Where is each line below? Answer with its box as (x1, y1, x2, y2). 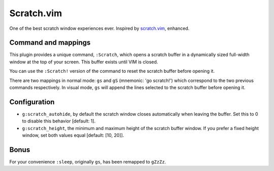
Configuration (9, 98, 55, 106)
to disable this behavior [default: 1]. (22, 118, 96, 124)
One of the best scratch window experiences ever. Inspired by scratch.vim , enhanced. (9, 25, 190, 31)
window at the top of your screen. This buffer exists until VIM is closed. (9, 59, 158, 65)
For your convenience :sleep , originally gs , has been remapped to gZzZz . (9, 159, 166, 164)
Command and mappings (9, 38, 91, 47)
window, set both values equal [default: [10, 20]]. (22, 132, 124, 139)
